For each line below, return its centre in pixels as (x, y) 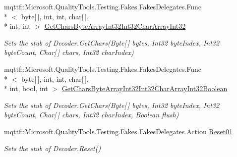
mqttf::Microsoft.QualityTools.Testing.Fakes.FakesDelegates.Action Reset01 (118, 131)
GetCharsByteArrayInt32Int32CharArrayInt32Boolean (145, 88)
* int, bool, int (26, 88)
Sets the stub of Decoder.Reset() (53, 148)
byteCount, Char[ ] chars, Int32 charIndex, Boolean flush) (91, 115)
